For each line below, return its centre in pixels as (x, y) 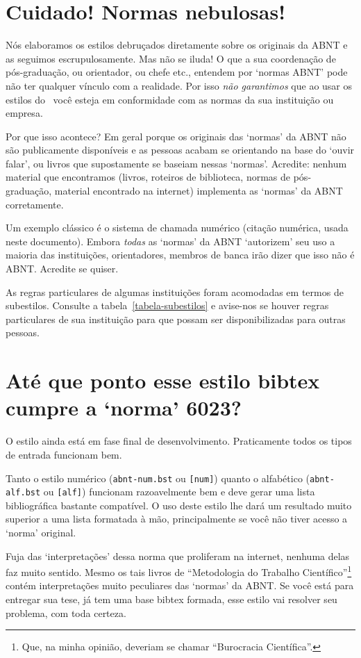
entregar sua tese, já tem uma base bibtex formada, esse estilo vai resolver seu (171, 599)
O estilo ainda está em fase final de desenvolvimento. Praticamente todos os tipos (179, 441)
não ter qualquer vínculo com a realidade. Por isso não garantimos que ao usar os (179, 85)
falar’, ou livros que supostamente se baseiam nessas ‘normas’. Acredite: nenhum (176, 163)
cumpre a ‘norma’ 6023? (124, 408)
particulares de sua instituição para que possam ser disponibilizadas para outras (176, 319)
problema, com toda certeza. (66, 612)
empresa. (24, 113)
